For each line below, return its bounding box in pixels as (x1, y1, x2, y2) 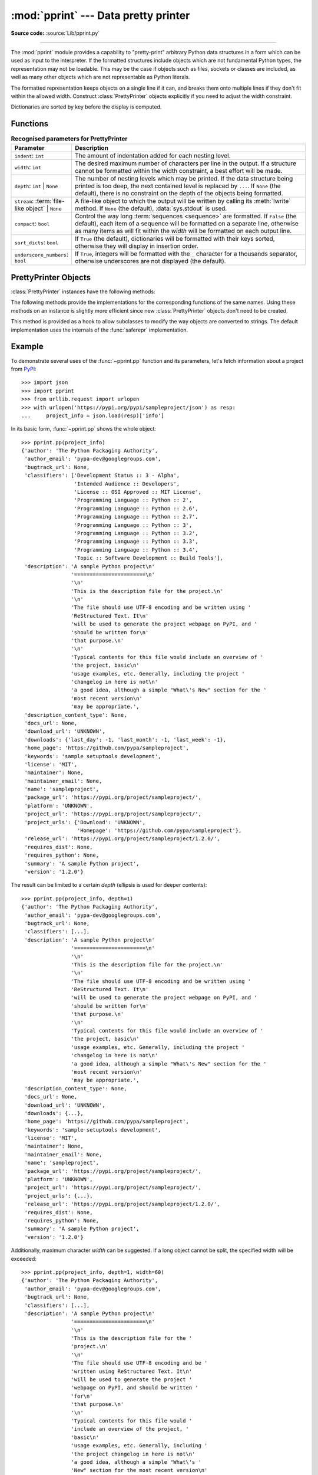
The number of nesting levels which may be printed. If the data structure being (74, 174, 293, 182)
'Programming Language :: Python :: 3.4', (74, 546, 198, 553)
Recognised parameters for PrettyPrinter (11, 135, 128, 143)
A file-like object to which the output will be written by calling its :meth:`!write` (74, 196, 291, 205)
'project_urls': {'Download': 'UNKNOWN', (24, 819, 146, 825)
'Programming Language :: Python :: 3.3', (74, 538, 198, 545)
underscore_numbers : (14, 251, 69, 259)
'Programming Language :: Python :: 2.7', (74, 513, 198, 520)
